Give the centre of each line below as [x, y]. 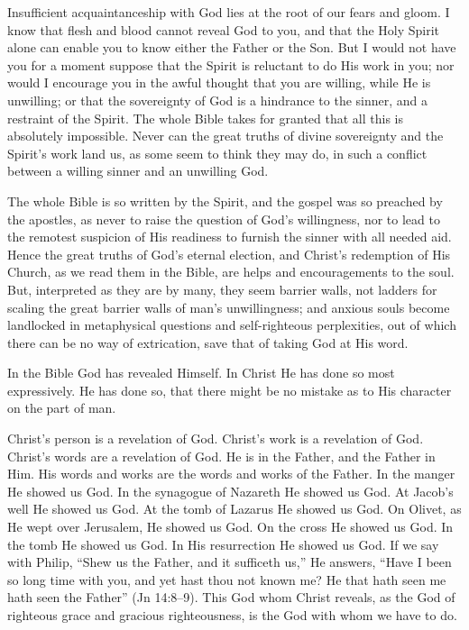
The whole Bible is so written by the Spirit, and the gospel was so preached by [225, 201]
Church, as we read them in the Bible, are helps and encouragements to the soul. [231, 272]
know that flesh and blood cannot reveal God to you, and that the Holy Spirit [224, 29]
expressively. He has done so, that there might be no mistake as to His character [230, 390]
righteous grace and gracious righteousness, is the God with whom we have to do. [232, 615]
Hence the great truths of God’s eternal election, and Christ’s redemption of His [229, 254]
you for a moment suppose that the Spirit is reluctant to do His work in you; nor [231, 64]
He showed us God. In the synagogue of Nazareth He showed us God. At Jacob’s [230, 491]
